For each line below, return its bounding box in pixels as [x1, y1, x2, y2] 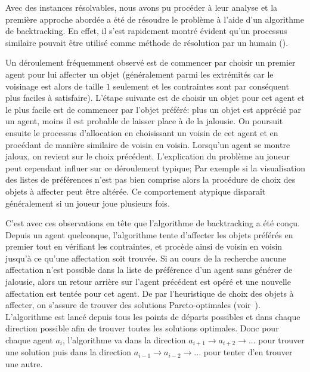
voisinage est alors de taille [5, 79, 104, 92]
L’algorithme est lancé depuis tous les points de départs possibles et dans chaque [5, 310, 300, 322]
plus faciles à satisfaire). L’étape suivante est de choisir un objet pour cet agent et [5, 91, 305, 104]
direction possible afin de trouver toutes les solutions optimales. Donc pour [5, 322, 279, 334]
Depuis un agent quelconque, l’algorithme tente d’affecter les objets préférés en [5, 228, 293, 241]
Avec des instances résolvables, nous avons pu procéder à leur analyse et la [5, 1, 278, 13]
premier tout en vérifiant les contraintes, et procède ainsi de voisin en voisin [5, 240, 283, 253]
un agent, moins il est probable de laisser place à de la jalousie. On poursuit [5, 115, 283, 127]
